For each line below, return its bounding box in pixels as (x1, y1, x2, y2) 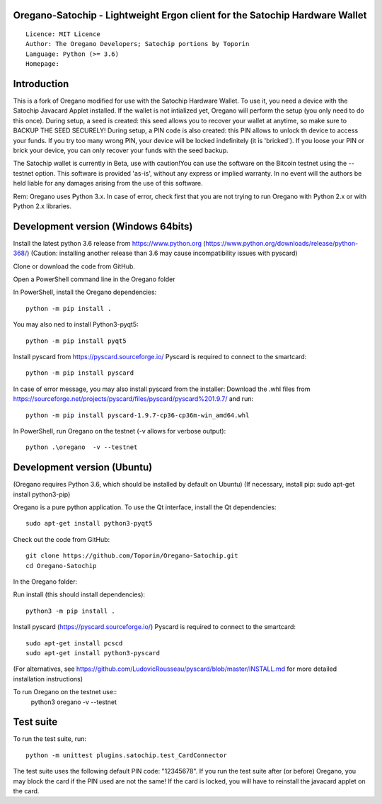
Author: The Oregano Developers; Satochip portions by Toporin (25, 40, 250, 48)
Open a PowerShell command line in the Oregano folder (13, 275, 176, 283)
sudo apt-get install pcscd (25, 639, 123, 647)
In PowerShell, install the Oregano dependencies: (13, 288, 157, 297)
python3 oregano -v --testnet (30, 698, 117, 706)
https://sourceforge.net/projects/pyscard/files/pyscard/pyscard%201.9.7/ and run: (13, 395, 254, 403)
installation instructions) (13, 674, 83, 683)
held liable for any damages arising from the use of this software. (13, 179, 203, 188)
